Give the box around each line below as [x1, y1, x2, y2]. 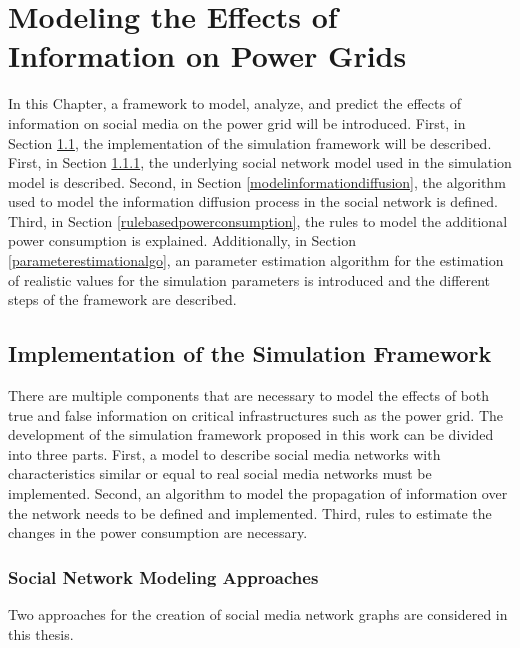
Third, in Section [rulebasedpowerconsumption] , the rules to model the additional [8, 210, 508, 231]
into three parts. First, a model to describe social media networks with [8, 443, 441, 464]
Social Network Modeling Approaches [8, 564, 319, 589]
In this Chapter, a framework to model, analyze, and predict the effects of [8, 93, 461, 114]
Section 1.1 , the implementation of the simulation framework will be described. [8, 132, 492, 153]
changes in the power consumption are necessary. [8, 522, 308, 543]
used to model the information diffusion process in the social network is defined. [8, 191, 498, 212]
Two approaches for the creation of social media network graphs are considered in [8, 604, 508, 625]
